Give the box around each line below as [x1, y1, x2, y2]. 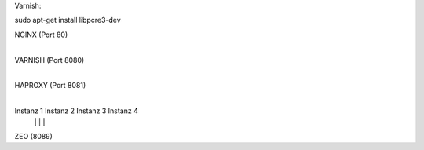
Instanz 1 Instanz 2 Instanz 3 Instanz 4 [14, 106, 139, 115]
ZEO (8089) [14, 131, 53, 141]
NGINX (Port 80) [14, 30, 68, 39]
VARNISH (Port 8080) [14, 55, 85, 64]
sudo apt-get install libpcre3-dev [14, 16, 121, 25]
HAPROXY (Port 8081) [14, 81, 86, 90]
